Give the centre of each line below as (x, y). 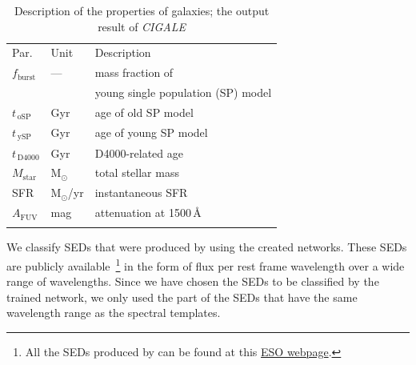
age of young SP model (151, 132)
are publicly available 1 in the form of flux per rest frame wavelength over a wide (206, 264)
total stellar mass (137, 172)
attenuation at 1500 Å (148, 213)
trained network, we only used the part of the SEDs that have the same (182, 297)
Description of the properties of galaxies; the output (142, 10)
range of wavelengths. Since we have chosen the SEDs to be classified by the (193, 281)
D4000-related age (139, 152)
